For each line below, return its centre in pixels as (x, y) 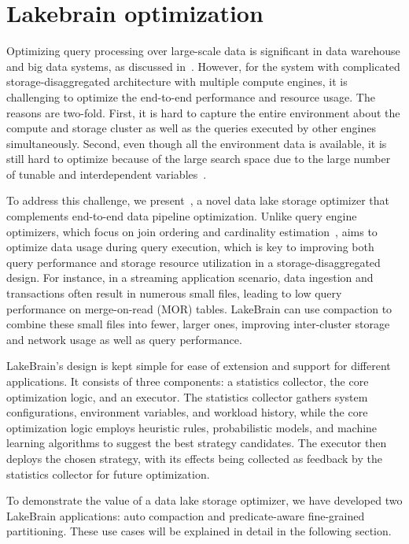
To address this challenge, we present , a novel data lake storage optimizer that (198, 200)
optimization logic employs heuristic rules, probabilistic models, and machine (192, 427)
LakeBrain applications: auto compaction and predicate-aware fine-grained (186, 515)
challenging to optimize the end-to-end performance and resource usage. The (191, 96)
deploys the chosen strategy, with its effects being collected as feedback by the (194, 458)
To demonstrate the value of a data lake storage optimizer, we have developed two (204, 500)
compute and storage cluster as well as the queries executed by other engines (191, 128)
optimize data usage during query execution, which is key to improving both (190, 247)
